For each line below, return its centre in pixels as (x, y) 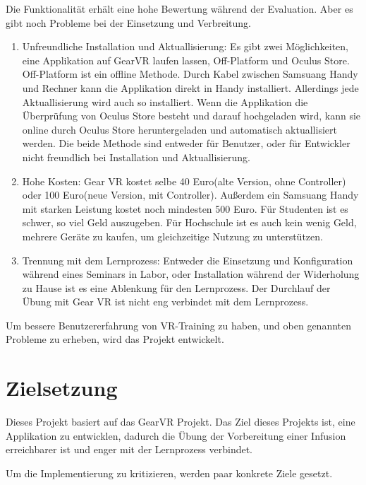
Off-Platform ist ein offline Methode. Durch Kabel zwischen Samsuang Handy (190, 74)
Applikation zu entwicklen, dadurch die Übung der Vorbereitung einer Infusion (176, 435)
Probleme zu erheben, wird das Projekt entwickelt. (115, 339)
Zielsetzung (62, 388)
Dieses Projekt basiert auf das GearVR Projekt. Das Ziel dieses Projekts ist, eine (181, 422)
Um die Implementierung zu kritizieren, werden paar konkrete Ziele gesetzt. (169, 473)
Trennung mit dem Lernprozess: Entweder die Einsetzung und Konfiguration (188, 260)
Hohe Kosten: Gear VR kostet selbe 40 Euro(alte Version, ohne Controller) (184, 181)
